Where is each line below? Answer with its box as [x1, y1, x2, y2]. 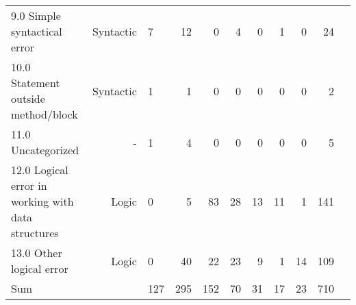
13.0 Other [11, 245, 62, 260]
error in [11, 178, 47, 193]
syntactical [11, 23, 62, 39]
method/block [11, 106, 78, 122]
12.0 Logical [11, 162, 68, 178]
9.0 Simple [11, 8, 61, 23]
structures [11, 225, 59, 241]
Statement [11, 75, 60, 90]
